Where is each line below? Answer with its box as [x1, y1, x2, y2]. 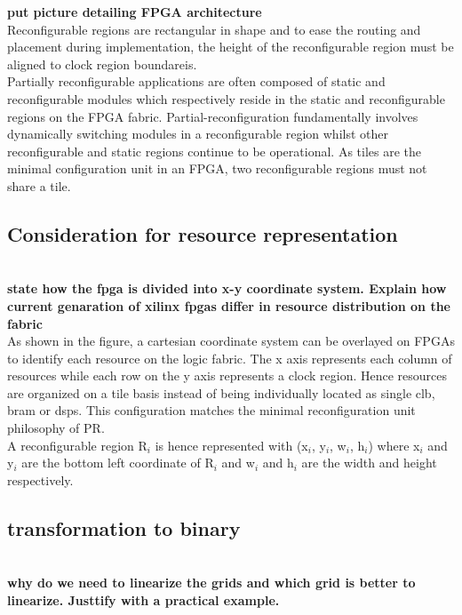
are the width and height [301, 453, 437, 472]
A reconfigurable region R [7, 435, 147, 454]
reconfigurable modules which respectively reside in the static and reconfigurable [7, 89, 445, 108]
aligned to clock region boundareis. [7, 54, 197, 73]
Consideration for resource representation [7, 220, 398, 247]
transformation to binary [7, 514, 241, 541]
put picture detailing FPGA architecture [7, 3, 262, 20]
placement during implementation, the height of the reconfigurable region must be [7, 37, 454, 56]
